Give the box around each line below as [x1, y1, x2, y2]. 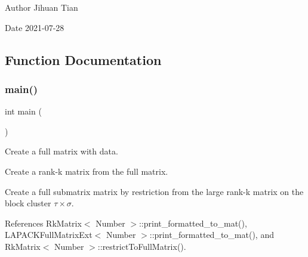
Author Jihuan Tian [5, 1, 78, 13]
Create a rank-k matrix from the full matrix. [5, 165, 168, 177]
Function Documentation [5, 50, 162, 69]
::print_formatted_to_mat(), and [149, 228, 274, 241]
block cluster [5, 197, 51, 209]
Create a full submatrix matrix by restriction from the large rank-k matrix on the [5, 185, 304, 197]
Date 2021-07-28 [5, 21, 64, 33]
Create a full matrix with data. [5, 145, 118, 157]
